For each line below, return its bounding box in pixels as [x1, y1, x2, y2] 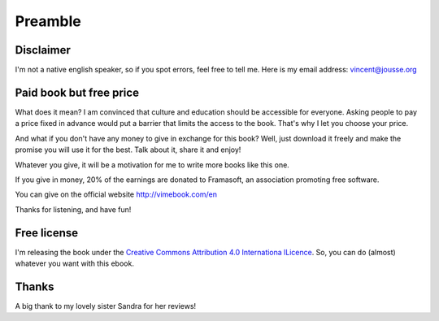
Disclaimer [15, 43, 71, 57]
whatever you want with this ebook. [15, 258, 134, 268]
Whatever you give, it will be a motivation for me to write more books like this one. [15, 159, 290, 170]
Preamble [15, 12, 81, 30]
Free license [15, 226, 79, 240]
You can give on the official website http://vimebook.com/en [15, 189, 217, 199]
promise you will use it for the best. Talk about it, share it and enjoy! [15, 145, 241, 154]
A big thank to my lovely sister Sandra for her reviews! [15, 301, 197, 310]
